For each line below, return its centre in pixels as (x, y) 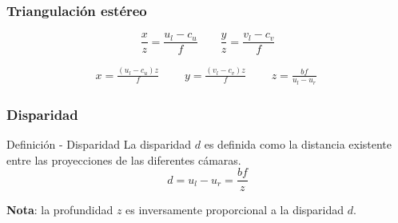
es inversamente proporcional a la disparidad (235, 210)
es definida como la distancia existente (298, 144)
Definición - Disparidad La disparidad (99, 144)
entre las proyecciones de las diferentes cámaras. (124, 159)
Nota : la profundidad (60, 210)
